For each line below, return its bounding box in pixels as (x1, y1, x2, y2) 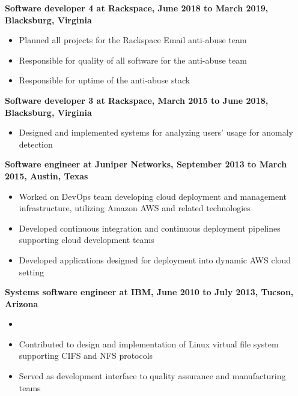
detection (19, 137, 53, 150)
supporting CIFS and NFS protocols (19, 349, 153, 362)
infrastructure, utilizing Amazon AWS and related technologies (19, 202, 251, 214)
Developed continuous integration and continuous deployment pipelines (19, 221, 281, 234)
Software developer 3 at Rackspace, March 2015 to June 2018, (5, 94, 269, 106)
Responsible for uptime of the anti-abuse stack (19, 74, 190, 86)
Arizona (5, 297, 38, 310)
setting (19, 265, 44, 278)
